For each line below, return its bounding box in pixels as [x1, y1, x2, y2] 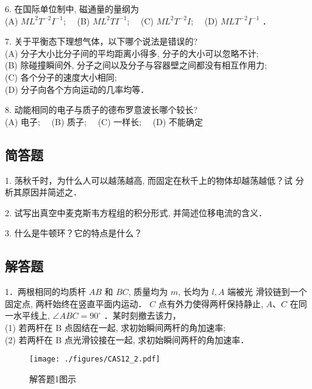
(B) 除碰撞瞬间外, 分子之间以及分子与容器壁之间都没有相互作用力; [5, 59, 267, 71]
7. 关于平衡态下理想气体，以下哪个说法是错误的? [5, 35, 198, 48]
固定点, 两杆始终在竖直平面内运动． [5, 297, 147, 310]
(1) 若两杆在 [5, 321, 53, 333]
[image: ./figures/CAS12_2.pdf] [29, 355, 160, 364]
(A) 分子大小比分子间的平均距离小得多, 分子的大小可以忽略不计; [5, 46, 259, 59]
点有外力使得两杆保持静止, [158, 297, 263, 310]
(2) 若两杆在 [5, 333, 53, 346]
